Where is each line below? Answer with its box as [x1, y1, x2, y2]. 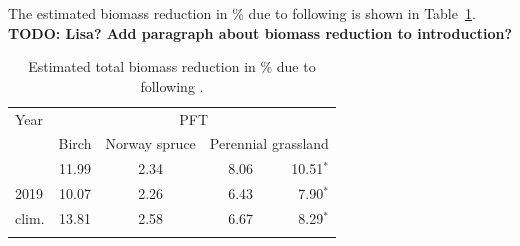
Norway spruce [105, 133, 196, 154]
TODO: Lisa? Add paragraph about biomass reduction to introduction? [8, 22, 512, 43]
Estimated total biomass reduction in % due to [28, 56, 316, 77]
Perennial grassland [209, 133, 329, 154]
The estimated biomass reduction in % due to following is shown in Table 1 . [8, 3, 476, 23]
